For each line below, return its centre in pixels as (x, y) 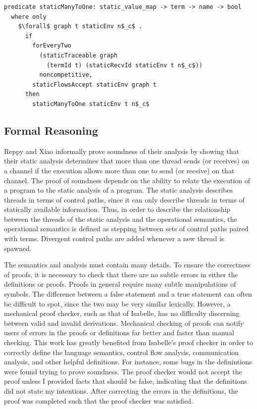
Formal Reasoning (51, 130)
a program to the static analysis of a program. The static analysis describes (118, 190)
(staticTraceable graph (78, 55)
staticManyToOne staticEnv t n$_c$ (91, 104)
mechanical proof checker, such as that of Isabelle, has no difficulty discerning (122, 313)
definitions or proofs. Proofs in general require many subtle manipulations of (120, 284)
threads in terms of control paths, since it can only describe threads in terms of (124, 199)
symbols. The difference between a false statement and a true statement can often (128, 294)
